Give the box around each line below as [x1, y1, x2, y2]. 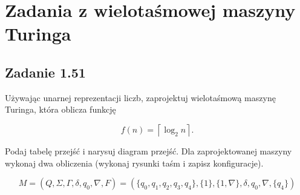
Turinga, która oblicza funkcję [5, 103, 116, 116]
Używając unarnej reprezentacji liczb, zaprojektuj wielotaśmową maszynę [5, 91, 276, 104]
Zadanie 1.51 [5, 62, 86, 81]
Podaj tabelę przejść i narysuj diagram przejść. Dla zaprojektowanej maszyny [5, 144, 292, 157]
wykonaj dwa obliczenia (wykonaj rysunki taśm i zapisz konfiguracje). [5, 156, 264, 169]
